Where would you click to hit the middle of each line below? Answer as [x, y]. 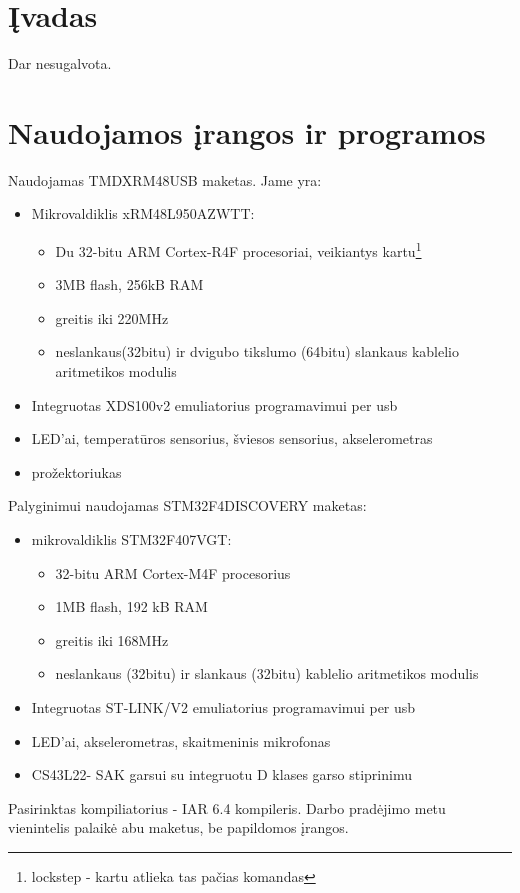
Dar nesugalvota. [60, 63]
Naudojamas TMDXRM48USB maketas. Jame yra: [165, 179]
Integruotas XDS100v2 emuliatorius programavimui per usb [214, 404]
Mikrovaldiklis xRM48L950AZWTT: [143, 213]
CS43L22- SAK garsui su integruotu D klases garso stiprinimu [221, 774]
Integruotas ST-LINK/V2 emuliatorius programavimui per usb [223, 707]
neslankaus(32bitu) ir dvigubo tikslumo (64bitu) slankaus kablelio [257, 351]
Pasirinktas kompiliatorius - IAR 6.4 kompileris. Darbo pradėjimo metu [227, 807]
